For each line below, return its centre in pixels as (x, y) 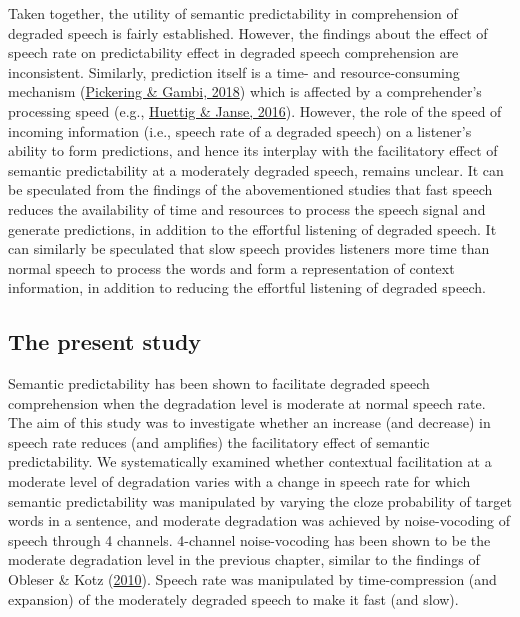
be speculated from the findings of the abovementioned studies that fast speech (250, 189)
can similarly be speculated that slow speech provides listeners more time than (249, 248)
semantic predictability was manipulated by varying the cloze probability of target (260, 500)
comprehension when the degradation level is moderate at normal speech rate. (247, 402)
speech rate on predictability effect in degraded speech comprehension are (233, 52)
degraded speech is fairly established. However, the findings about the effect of (248, 32)
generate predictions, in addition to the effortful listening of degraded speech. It (252, 228)
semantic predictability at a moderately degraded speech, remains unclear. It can (256, 169)
